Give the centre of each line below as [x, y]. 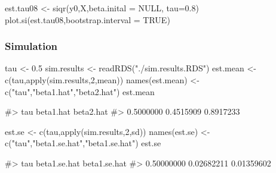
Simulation [31, 46]
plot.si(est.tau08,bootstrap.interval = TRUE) [88, 19]
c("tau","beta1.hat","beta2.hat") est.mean [80, 91]
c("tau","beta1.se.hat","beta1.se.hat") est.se [83, 143]
